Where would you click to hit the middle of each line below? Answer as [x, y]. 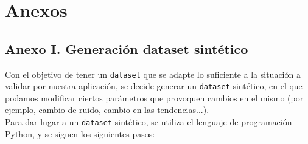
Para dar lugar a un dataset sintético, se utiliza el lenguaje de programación [149, 122]
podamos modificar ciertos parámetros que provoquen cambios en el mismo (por [154, 98]
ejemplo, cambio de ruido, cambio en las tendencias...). [107, 110]
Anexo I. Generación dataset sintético [127, 48]
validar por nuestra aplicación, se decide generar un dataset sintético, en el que [154, 86]
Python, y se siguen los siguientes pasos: [80, 133]
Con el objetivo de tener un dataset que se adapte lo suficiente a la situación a [153, 74]
